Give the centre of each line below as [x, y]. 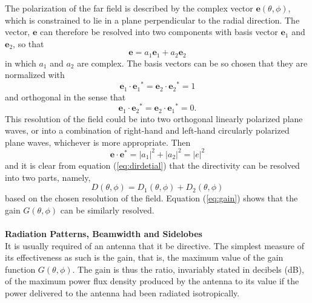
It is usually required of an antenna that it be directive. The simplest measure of [155, 245]
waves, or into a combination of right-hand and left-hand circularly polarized [147, 130]
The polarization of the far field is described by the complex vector [129, 8]
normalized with [35, 75]
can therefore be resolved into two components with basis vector [159, 32]
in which [21, 63]
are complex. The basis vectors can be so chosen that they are [192, 63]
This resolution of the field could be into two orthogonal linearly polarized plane [154, 118]
